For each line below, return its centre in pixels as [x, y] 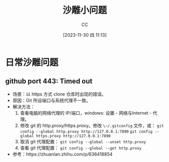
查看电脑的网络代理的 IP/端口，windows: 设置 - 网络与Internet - [86, 113]
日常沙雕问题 [32, 62]
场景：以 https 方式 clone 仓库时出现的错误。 [59, 94]
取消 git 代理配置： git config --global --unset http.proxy [83, 141]
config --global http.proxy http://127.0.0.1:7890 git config [86, 131]
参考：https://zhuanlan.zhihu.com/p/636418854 [62, 154]
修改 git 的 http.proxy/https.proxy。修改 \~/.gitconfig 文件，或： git [92, 125]
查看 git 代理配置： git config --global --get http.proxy [81, 148]
